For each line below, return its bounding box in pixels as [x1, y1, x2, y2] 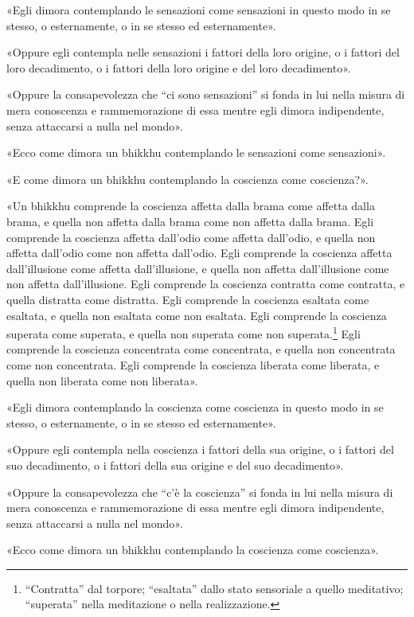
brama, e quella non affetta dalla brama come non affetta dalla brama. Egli [6, 213, 374, 229]
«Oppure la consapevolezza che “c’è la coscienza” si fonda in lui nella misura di [6, 483, 393, 500]
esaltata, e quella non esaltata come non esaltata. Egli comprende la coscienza [6, 307, 387, 323]
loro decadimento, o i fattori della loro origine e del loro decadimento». [6, 59, 351, 76]
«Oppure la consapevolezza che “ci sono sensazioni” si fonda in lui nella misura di [6, 86, 405, 103]
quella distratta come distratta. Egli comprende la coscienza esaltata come [6, 291, 369, 307]
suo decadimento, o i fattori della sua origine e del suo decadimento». [6, 456, 344, 473]
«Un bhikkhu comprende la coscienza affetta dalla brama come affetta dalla [6, 197, 375, 214]
